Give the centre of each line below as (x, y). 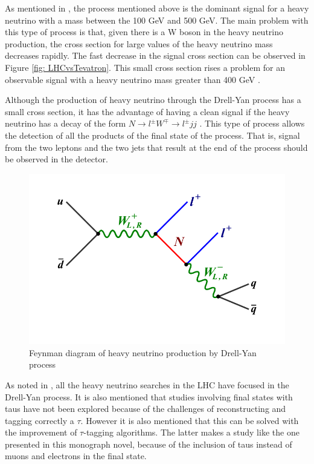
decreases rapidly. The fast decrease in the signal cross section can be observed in (155, 55)
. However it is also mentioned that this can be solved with (190, 420)
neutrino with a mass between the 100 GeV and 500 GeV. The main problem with (157, 20)
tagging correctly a (40, 420)
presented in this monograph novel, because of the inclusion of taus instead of (149, 444)
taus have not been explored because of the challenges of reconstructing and (146, 409)
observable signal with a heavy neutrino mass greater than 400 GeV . (133, 79)
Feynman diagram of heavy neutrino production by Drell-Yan (143, 352)
